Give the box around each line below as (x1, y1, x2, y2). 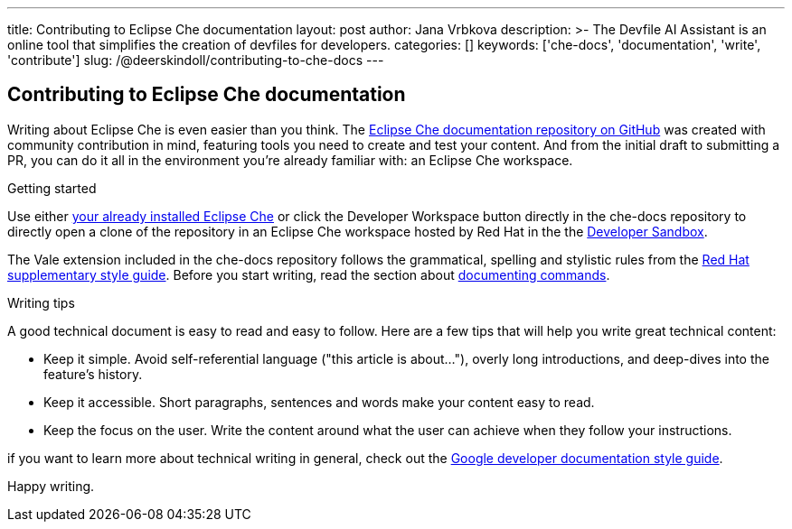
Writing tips (7, 294, 75, 311)
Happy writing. (7, 478, 95, 494)
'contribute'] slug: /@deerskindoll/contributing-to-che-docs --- (7, 52, 384, 68)
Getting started (7, 180, 97, 196)
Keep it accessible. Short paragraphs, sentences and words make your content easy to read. (43, 394, 595, 410)
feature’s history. (43, 366, 143, 382)
